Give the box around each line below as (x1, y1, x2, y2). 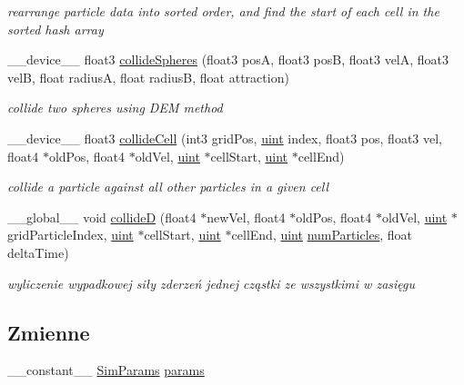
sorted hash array (7, 19, 104, 38)
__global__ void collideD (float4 (7, 207, 197, 226)
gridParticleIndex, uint (7, 225, 134, 244)
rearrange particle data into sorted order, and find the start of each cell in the (7, 2, 439, 20)
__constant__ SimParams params (7, 360, 205, 380)
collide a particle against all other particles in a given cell (7, 177, 329, 196)
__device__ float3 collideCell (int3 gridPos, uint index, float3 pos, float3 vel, (7, 128, 443, 147)
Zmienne (7, 318, 90, 346)
